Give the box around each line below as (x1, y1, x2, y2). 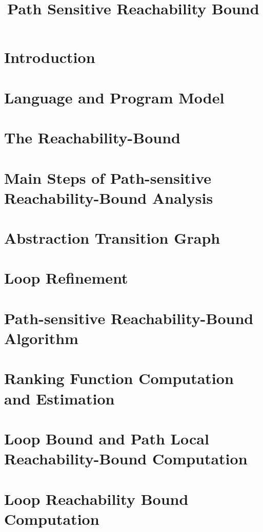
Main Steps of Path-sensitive (4, 167, 212, 188)
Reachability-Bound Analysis (4, 187, 213, 208)
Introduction (4, 47, 95, 68)
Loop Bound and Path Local (4, 428, 209, 449)
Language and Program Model (4, 87, 225, 108)
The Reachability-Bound (4, 127, 181, 148)
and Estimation (4, 388, 115, 409)
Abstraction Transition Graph (4, 227, 220, 248)
